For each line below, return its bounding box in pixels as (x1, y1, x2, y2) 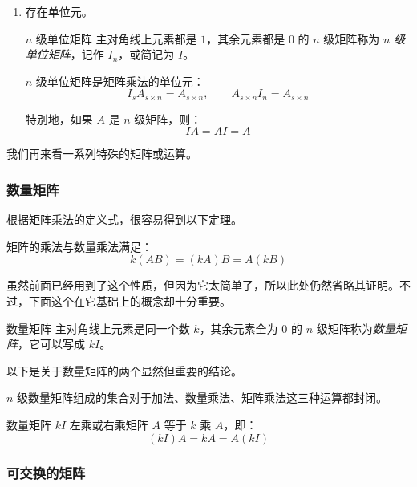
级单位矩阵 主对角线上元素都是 (35, 30, 197, 47)
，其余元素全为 (199, 319, 278, 336)
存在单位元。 (25, 3, 93, 19)
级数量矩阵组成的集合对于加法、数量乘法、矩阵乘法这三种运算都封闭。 (17, 389, 388, 406)
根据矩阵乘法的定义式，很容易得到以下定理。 (6, 211, 242, 228)
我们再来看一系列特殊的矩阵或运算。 (6, 145, 197, 162)
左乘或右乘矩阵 (69, 416, 148, 432)
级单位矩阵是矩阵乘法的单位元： (35, 72, 204, 89)
